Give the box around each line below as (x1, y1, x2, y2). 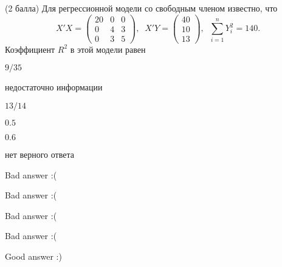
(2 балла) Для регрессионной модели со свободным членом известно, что (5, 2, 278, 14)
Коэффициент (5, 42, 55, 55)
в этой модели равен (70, 42, 146, 55)
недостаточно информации (5, 81, 103, 93)
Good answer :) (5, 249, 62, 262)
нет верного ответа (5, 147, 74, 160)
